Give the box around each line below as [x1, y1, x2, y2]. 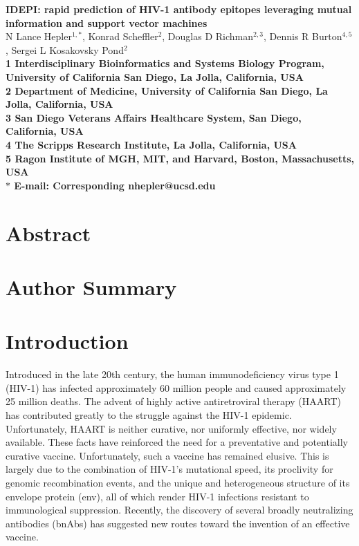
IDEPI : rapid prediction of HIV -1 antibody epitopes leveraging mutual [6, 2, 352, 16]
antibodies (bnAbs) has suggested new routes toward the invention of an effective [6, 516, 350, 530]
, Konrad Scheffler [82, 29, 158, 44]
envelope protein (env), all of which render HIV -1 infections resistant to [6, 489, 309, 503]
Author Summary [6, 272, 177, 301]
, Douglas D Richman [162, 29, 254, 44]
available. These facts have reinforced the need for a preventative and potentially [6, 435, 348, 449]
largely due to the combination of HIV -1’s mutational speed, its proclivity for [6, 462, 333, 476]
